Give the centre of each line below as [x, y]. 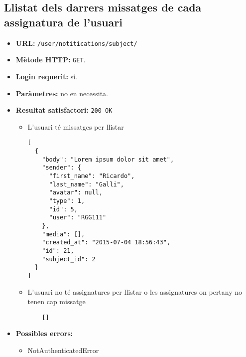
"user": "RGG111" [78, 218]
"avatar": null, [76, 193]
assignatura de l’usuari [63, 22]
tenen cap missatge [57, 301]
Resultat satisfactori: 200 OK [64, 110]
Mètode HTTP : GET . [51, 60]
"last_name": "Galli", [86, 184]
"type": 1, [67, 201]
